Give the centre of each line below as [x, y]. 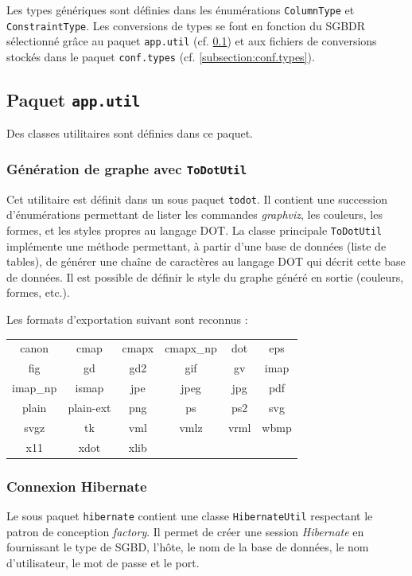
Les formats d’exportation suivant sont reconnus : [127, 319]
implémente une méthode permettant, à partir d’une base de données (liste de [196, 245]
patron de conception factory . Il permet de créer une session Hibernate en [185, 531]
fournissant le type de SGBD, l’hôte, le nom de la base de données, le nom [188, 547]
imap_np [35, 388]
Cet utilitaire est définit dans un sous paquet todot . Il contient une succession [197, 198]
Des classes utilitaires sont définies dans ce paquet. [130, 133]
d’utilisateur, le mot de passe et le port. [103, 562]
